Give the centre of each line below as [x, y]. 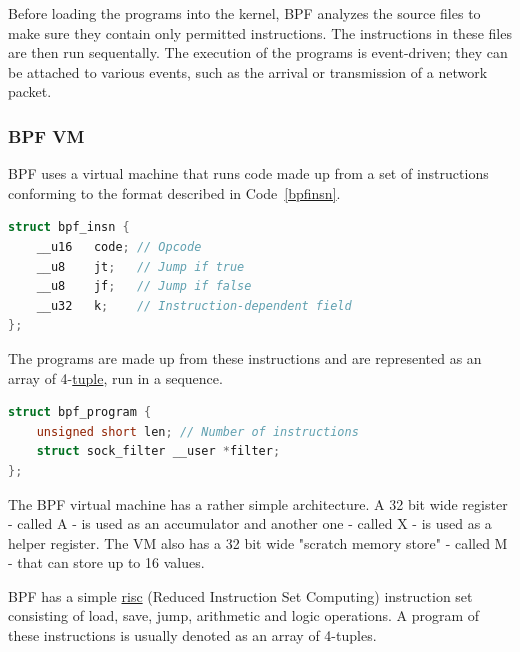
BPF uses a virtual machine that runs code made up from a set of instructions [248, 173]
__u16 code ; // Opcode [119, 246]
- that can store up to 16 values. [106, 562]
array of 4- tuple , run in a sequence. [115, 377]
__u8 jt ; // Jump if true [140, 266]
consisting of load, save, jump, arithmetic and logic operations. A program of [244, 615]
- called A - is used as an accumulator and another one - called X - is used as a [250, 523]
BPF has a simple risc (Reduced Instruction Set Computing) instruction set [240, 595]
